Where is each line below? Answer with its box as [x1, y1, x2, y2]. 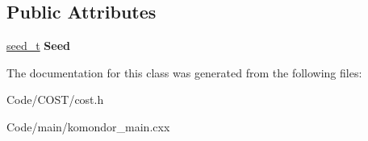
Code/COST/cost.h [6, 91, 104, 108]
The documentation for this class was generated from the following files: [6, 64, 362, 81]
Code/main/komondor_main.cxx [6, 118, 170, 135]
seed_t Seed [6, 37, 71, 54]
